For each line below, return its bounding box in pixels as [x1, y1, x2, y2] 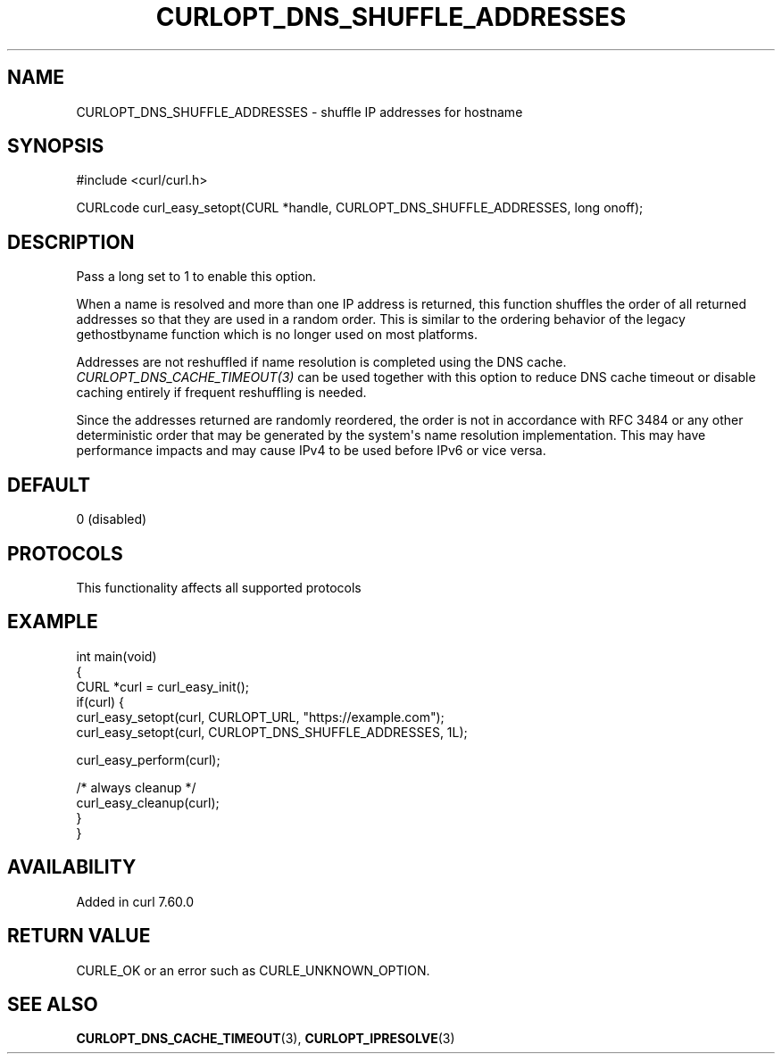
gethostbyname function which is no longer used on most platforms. [76, 327, 478, 343]
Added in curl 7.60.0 [76, 893, 195, 909]
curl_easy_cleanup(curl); [76, 794, 220, 810]
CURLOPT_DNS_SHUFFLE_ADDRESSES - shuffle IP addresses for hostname [76, 104, 523, 120]
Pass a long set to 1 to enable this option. [76, 269, 317, 285]
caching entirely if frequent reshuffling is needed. [76, 385, 367, 401]
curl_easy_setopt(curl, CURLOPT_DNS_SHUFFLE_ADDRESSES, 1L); [76, 724, 468, 740]
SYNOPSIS [7, 135, 104, 158]
